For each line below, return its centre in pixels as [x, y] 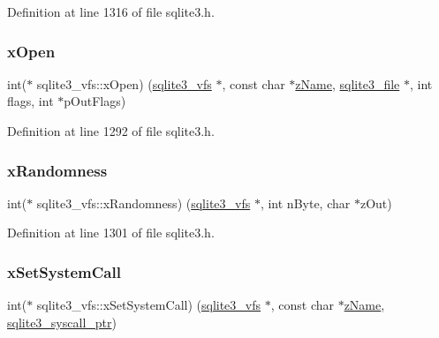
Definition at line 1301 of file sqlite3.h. [111, 233]
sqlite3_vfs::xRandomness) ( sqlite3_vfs [144, 203]
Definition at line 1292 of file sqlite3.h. [111, 131]
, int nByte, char [305, 203]
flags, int [30, 101]
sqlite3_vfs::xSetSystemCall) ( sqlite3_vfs [149, 305]
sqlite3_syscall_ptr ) [62, 322]
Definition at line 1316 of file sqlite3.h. [111, 11]
